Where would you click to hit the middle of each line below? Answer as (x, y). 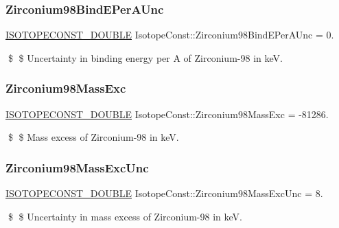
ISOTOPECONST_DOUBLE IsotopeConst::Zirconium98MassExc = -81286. (167, 114)
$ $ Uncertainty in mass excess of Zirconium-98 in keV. (125, 216)
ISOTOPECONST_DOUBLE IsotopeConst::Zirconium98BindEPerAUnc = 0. (170, 35)
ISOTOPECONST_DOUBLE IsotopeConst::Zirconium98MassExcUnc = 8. (164, 193)
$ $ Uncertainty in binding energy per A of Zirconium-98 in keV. (145, 57)
